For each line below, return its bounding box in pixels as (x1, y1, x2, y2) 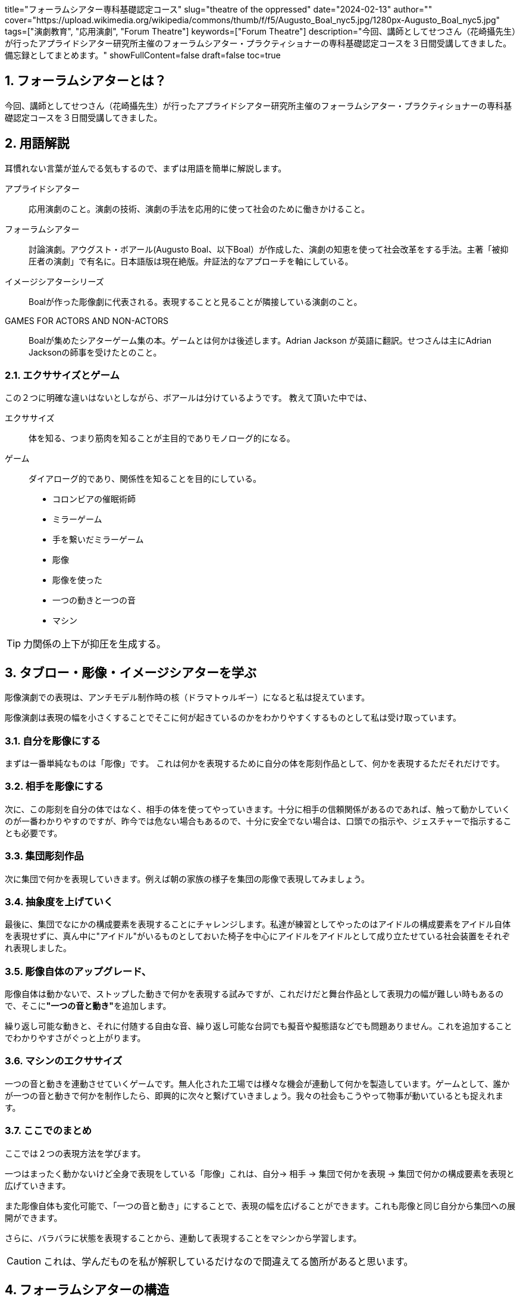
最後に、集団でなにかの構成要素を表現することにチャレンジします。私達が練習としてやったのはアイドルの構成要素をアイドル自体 (5, 919, 511, 930)
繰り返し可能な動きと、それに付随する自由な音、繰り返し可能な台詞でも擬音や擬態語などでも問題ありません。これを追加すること (5, 1021, 512, 1032)
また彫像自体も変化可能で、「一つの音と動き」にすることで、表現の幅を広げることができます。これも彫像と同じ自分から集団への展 (5, 1200, 516, 1211)
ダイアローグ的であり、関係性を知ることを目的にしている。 (29, 474, 261, 484)
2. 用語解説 (5, 136, 70, 151)
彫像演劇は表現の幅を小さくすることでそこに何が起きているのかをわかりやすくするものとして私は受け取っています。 (5, 712, 462, 723)
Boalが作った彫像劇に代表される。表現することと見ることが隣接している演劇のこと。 (29, 296, 362, 307)
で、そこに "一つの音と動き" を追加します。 (5, 1001, 171, 1011)
